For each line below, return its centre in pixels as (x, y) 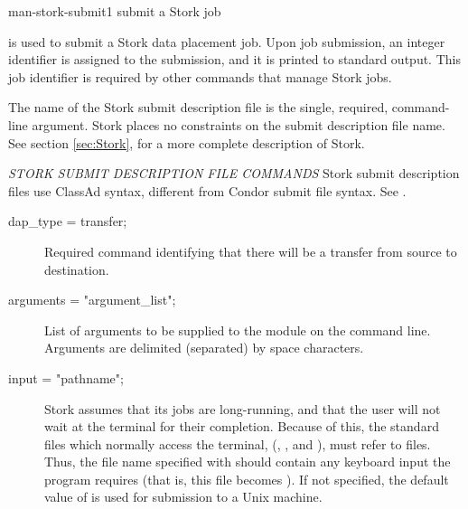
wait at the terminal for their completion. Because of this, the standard (242, 426)
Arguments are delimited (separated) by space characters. (204, 348)
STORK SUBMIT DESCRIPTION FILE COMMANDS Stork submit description (234, 173)
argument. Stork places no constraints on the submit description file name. (239, 124)
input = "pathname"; (66, 377)
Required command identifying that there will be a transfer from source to (251, 251)
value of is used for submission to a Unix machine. (183, 497)
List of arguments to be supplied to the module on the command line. (238, 330)
